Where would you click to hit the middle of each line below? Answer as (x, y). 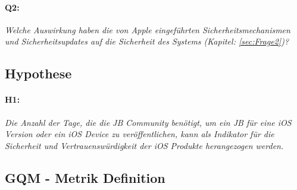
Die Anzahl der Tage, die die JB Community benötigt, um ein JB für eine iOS (148, 122)
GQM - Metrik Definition (85, 177)
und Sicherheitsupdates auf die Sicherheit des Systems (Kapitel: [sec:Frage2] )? (147, 41)
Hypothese (38, 73)
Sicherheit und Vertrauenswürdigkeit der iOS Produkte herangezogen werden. (144, 145)
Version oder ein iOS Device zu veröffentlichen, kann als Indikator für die (140, 134)
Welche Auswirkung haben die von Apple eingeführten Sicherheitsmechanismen (148, 29)
